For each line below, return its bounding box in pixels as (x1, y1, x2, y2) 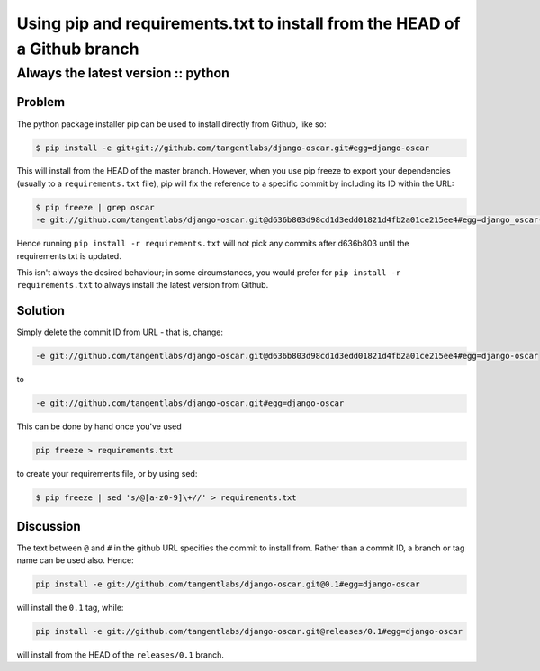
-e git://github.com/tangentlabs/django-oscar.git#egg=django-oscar (35, 398, 345, 408)
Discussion (16, 518, 81, 534)
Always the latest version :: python (16, 65, 229, 81)
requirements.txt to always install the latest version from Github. (16, 280, 269, 291)
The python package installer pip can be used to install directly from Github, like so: (16, 118, 327, 130)
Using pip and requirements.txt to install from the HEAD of (16, 13, 461, 33)
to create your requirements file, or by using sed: (16, 469, 198, 479)
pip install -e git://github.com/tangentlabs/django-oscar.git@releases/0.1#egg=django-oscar (35, 626, 463, 637)
